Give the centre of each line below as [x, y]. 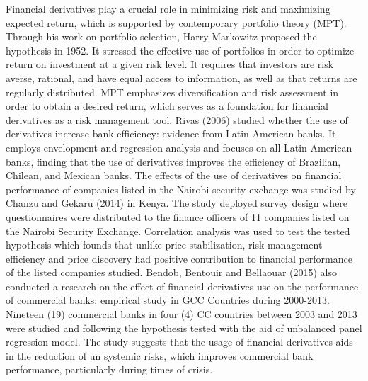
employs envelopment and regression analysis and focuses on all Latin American [179, 147]
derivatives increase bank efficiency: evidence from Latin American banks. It [171, 133]
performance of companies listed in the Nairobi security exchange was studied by [181, 189]
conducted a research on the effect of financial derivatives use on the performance [182, 286]
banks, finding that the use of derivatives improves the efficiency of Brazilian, [173, 161]
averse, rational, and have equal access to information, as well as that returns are [182, 78]
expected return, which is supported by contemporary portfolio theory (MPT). [176, 22]
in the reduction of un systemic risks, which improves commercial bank [160, 355]
